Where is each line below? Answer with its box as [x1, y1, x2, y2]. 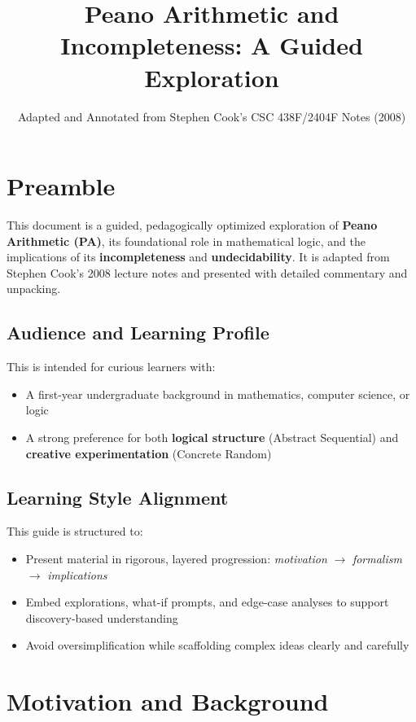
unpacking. [7, 280, 61, 297]
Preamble [7, 169, 116, 203]
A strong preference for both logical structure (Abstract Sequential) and [25, 428, 399, 445]
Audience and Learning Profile [7, 320, 269, 345]
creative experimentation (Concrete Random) [25, 444, 272, 462]
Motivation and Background [7, 685, 329, 718]
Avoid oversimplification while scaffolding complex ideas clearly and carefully [25, 637, 409, 654]
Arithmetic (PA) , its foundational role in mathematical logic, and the [7, 232, 366, 249]
